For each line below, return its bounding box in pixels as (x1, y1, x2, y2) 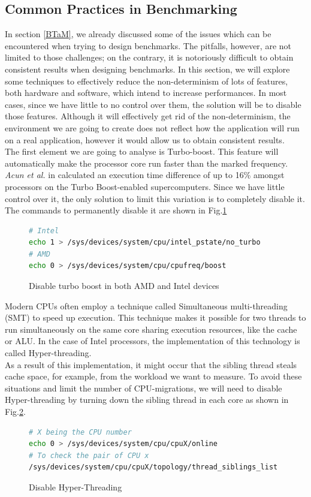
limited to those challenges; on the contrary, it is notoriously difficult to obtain (5, 51, 294, 64)
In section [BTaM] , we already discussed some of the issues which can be (5, 28, 271, 40)
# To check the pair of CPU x (29, 451, 149, 460)
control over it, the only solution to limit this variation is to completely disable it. (5, 192, 305, 204)
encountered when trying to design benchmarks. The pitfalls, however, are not (5, 39, 291, 52)
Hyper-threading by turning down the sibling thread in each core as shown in (5, 393, 289, 406)
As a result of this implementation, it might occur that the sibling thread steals (5, 358, 297, 371)
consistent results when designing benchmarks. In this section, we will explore (5, 62, 290, 75)
